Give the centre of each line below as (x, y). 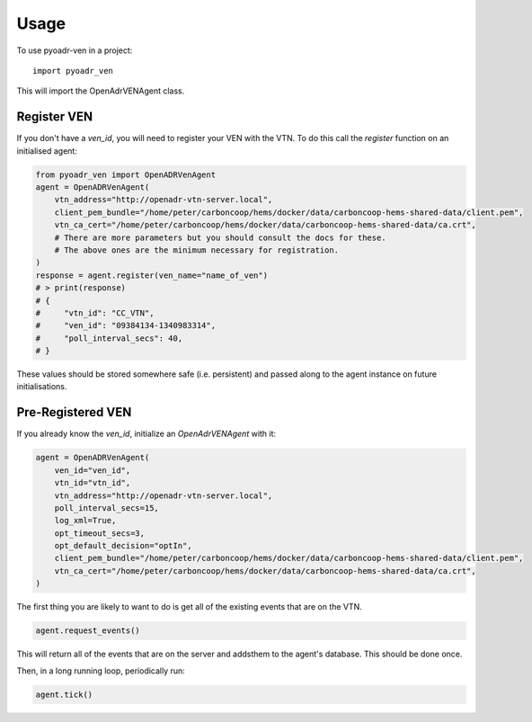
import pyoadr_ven (73, 71)
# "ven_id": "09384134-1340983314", (125, 325)
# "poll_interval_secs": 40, (109, 338)
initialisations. (42, 387)
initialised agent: (47, 151)
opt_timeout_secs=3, (100, 533)
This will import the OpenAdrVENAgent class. (101, 91)
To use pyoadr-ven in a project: (75, 50)
